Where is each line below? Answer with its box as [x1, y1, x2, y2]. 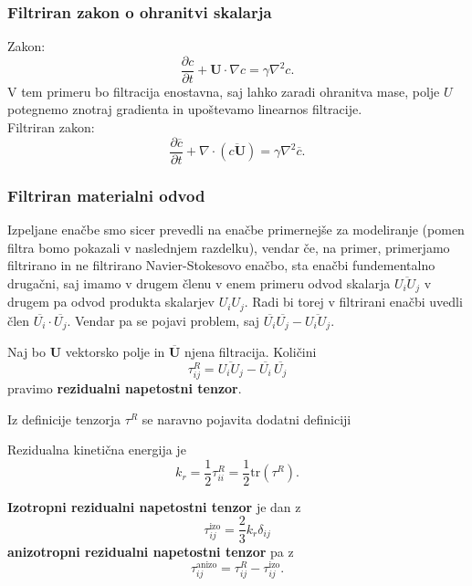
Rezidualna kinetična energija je [7, 440, 186, 459]
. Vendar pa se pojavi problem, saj [67, 310, 260, 330]
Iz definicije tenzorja [7, 409, 121, 428]
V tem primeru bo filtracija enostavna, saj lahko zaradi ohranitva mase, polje [7, 81, 440, 100]
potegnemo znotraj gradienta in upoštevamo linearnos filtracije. [7, 99, 362, 119]
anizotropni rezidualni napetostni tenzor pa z [7, 541, 294, 560]
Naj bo [7, 342, 47, 361]
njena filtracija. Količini [184, 342, 317, 361]
